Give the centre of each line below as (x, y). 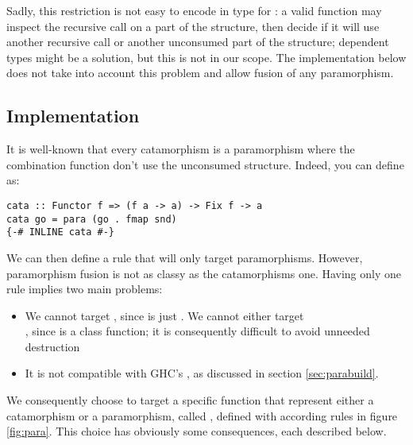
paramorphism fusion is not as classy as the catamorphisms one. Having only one (204, 273)
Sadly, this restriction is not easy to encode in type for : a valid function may (194, 10)
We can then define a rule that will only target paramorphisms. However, (185, 257)
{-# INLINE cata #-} (61, 232)
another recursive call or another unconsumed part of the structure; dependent (198, 42)
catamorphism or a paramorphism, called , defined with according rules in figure (202, 415)
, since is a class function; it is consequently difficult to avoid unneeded (197, 331)
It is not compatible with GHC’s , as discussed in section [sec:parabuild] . (202, 373)
